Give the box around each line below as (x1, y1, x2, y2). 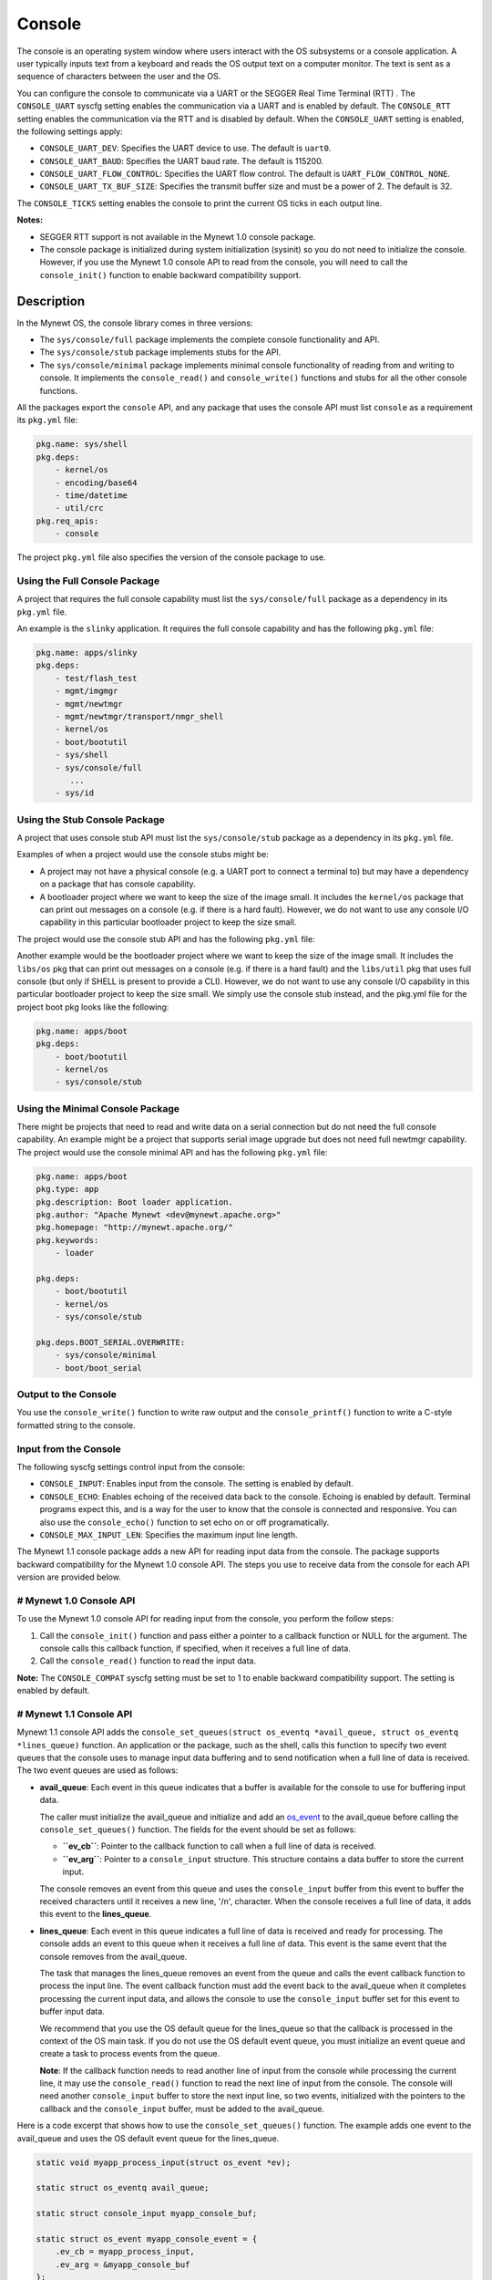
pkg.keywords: (36, 1235, 99, 1245)
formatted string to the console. (16, 1419, 136, 1431)
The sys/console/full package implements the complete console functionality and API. (39, 334, 380, 346)
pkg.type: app (36, 1184, 99, 1195)
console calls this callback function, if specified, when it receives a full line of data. (39, 1643, 351, 1653)
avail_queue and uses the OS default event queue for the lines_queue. (16, 2132, 280, 2143)
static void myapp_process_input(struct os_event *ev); (36, 2157, 292, 2168)
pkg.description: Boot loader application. (36, 1197, 234, 1207)
